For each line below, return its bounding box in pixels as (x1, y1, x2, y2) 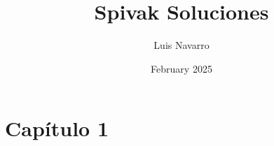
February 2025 (151, 61, 212, 75)
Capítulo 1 (5, 114, 109, 143)
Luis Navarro (153, 38, 210, 52)
